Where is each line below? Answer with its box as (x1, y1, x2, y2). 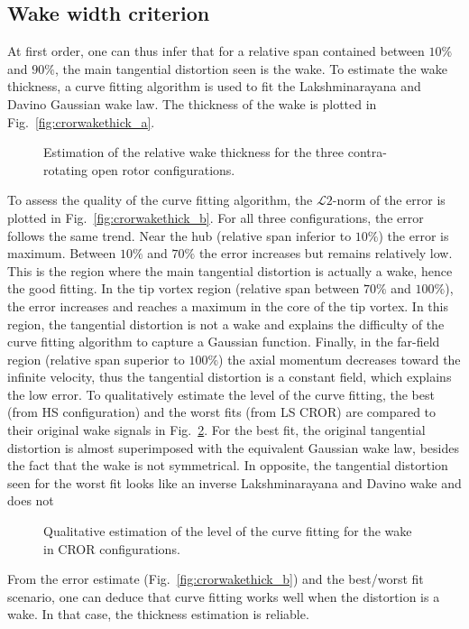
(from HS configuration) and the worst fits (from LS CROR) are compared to (7, 402, 437, 421)
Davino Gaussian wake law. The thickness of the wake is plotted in (7, 94, 377, 113)
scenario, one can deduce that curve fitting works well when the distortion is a (7, 587, 440, 606)
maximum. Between (7, 244, 116, 263)
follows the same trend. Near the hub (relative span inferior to (7, 226, 352, 245)
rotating (43, 160, 88, 179)
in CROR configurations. (43, 539, 180, 558)
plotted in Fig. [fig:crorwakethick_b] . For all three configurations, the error (7, 208, 424, 227)
